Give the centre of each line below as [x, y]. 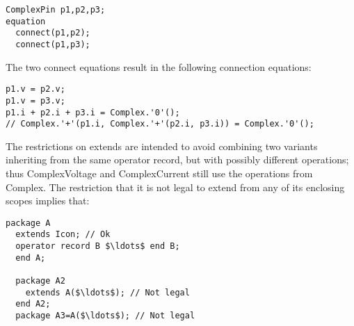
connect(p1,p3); [53, 44]
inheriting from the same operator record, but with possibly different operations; [177, 160]
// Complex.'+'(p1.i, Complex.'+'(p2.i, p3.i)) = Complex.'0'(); [160, 124]
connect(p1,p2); [53, 33]
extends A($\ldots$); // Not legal [107, 292]
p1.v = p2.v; [35, 89]
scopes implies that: [48, 201]
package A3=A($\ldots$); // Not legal [105, 316]
